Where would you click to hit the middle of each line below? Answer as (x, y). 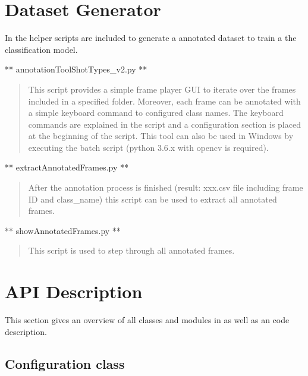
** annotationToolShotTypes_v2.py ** (76, 69)
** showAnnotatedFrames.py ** (63, 230)
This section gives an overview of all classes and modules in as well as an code (147, 320)
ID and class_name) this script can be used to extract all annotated (153, 199)
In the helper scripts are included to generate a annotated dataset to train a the (151, 38)
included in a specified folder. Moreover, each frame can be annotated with (164, 101)
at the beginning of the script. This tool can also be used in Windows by (161, 136)
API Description (74, 291)
